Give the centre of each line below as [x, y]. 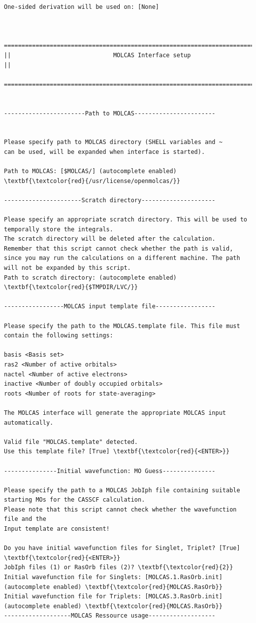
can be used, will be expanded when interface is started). [105, 152]
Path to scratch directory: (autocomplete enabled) [90, 277]
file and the [25, 519]
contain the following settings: [59, 336]
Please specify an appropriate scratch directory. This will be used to [126, 220]
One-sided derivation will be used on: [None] [81, 7]
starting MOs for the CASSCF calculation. [75, 500]
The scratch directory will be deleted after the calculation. [110, 239]
